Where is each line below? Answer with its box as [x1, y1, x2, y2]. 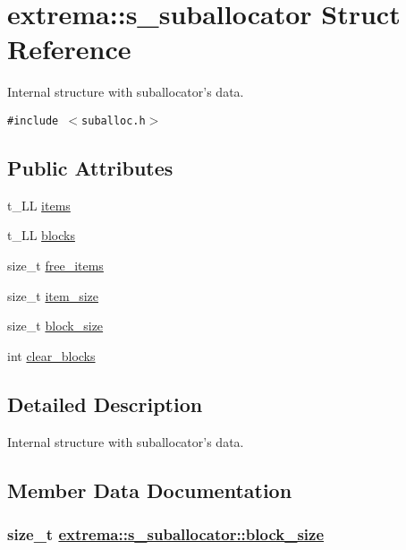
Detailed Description [7, 390, 203, 417]
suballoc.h [81, 114, 146, 127]
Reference [7, 30, 131, 67]
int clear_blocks [7, 346, 96, 365]
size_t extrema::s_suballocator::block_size [7, 522, 325, 545]
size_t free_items [7, 255, 104, 274]
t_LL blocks [7, 226, 75, 245]
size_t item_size [7, 286, 99, 305]
